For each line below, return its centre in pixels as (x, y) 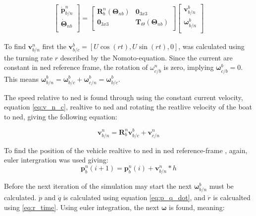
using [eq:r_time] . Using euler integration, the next (82, 207)
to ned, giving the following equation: (61, 116)
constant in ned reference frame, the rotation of (76, 67)
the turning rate (28, 57)
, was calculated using (211, 46)
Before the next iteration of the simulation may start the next (98, 186)
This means (22, 79)
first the (54, 46)
